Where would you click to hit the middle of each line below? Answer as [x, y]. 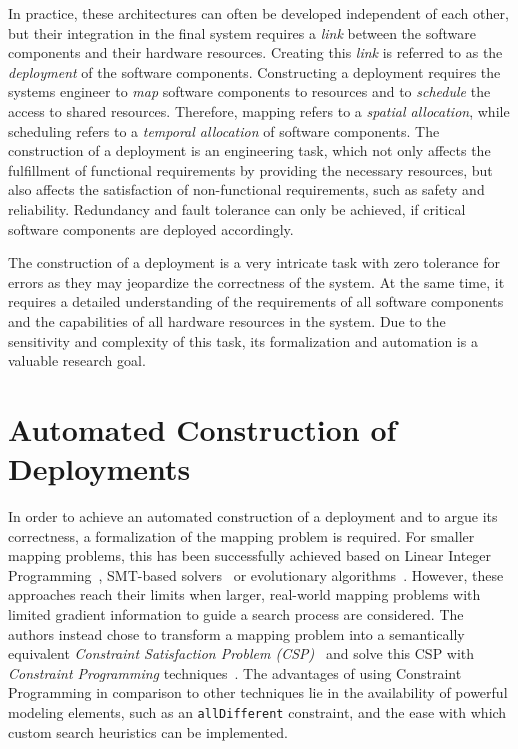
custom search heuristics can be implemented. [148, 731]
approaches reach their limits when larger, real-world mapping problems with [244, 594]
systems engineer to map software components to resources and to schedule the [249, 91]
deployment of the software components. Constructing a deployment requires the [254, 71]
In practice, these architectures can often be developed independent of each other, [258, 13]
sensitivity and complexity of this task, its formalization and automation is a [243, 340]
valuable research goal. [77, 360]
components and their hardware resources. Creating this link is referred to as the [255, 52]
